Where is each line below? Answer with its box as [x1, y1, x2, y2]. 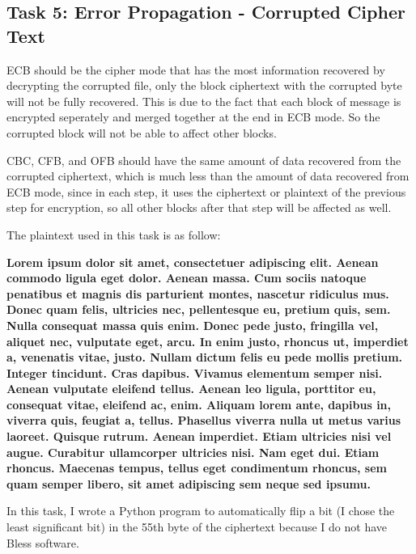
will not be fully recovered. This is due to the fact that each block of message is [6, 92, 401, 109]
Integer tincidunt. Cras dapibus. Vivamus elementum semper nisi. [6, 364, 383, 381]
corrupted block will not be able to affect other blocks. [6, 124, 277, 141]
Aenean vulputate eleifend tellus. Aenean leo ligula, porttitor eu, [6, 380, 376, 397]
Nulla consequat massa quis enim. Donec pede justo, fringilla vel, [6, 316, 379, 333]
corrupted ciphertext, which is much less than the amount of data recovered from [6, 167, 410, 184]
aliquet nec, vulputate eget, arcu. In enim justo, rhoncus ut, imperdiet [6, 332, 409, 349]
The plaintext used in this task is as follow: [6, 226, 221, 243]
